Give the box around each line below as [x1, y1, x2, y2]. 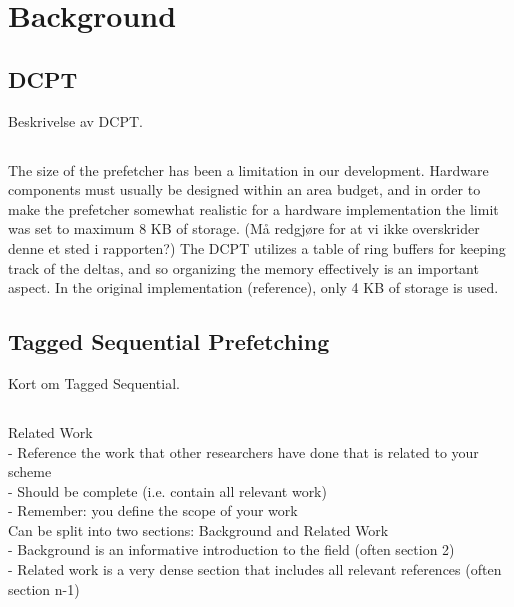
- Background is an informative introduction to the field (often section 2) [8, 539, 455, 560]
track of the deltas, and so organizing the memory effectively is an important [8, 257, 479, 278]
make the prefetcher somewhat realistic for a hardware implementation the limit [8, 198, 499, 219]
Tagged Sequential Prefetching [8, 326, 330, 357]
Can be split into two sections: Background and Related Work [8, 519, 389, 540]
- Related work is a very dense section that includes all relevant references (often [8, 559, 502, 580]
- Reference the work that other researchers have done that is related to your [8, 441, 479, 462]
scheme [8, 461, 52, 482]
